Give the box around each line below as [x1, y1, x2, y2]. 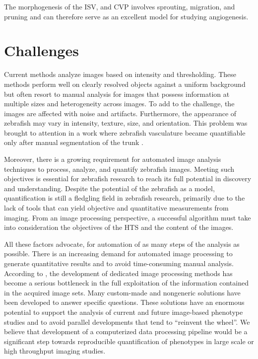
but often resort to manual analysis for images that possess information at [4, 88, 230, 99]
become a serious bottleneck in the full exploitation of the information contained [4, 278, 249, 288]
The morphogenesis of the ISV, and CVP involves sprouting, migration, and [4, 1, 235, 11]
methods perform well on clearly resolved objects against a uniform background [4, 78, 246, 89]
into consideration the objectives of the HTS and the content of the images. [4, 222, 234, 232]
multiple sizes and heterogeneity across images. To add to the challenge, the [4, 98, 235, 109]
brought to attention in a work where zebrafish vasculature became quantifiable [4, 127, 246, 138]
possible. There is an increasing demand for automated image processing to [4, 248, 233, 259]
